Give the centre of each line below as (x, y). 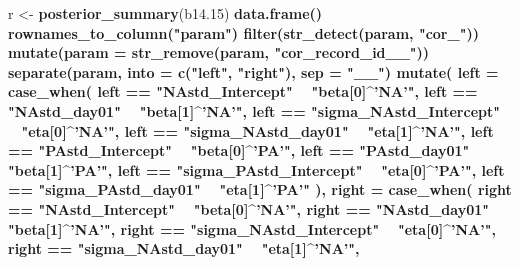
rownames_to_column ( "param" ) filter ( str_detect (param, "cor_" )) (243, 32)
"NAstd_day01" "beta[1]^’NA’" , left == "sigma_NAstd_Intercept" (254, 110)
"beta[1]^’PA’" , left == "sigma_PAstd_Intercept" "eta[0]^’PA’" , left (256, 169)
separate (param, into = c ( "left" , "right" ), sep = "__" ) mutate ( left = (253, 71)
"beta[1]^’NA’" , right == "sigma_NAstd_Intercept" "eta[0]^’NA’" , (252, 228)
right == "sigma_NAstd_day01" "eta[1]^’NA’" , (184, 248)
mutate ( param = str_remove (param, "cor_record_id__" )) (219, 52)
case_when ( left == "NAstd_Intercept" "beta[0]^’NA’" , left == (243, 91)
